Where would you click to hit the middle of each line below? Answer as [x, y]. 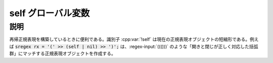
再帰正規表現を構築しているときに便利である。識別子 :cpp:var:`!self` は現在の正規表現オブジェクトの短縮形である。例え [134, 39]
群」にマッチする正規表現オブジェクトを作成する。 [62, 53]
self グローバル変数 [50, 13]
